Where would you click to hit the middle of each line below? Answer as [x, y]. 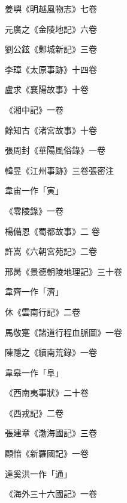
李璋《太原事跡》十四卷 [51, 69]
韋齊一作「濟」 [34, 292]
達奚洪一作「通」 [38, 473]
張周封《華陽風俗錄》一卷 [55, 150]
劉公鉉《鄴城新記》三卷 [51, 49]
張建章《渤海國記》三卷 [51, 433]
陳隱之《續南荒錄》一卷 [51, 352]
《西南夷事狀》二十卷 [47, 393]
